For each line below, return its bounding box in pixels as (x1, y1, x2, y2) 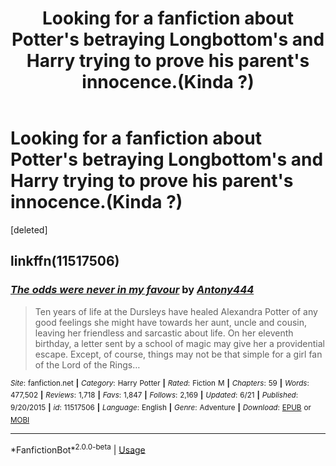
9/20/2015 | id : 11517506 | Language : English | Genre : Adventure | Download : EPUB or (10, 402, 312, 412)
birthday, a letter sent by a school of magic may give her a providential (34, 337, 325, 349)
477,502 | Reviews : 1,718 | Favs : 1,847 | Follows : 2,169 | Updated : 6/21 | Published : (10, 390, 299, 401)
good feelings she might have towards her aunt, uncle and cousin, (34, 316, 308, 328)
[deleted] (10, 223, 48, 236)
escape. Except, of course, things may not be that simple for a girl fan (34, 348, 323, 360)
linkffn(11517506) (10, 253, 120, 270)
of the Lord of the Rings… (34, 358, 141, 371)
